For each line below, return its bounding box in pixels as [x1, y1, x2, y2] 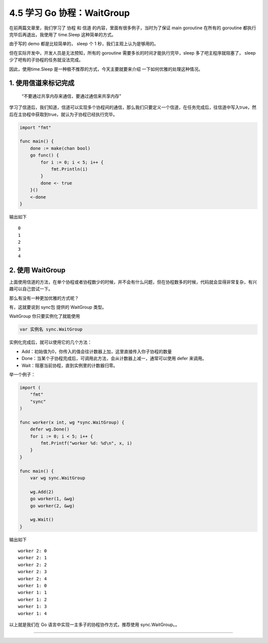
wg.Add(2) [30, 489, 54, 495]
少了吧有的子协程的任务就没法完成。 [9, 57, 83, 63]
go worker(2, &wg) [30, 503, 75, 508]
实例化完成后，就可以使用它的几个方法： [9, 339, 92, 345]
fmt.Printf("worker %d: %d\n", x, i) [40, 440, 133, 446]
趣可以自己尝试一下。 [9, 286, 53, 292]
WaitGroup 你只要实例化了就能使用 [9, 313, 80, 319]
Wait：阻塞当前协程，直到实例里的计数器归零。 [21, 362, 118, 368]
